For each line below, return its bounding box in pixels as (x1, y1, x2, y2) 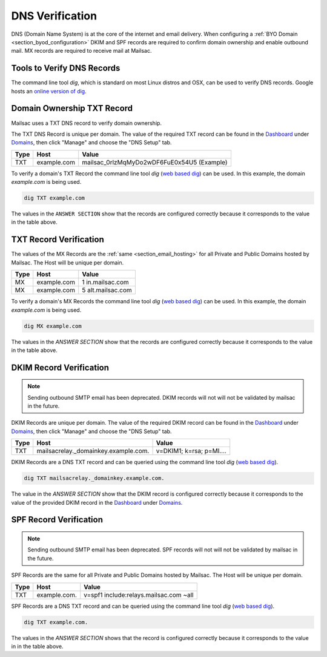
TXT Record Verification (11, 234, 104, 245)
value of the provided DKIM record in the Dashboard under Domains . (11, 499, 183, 506)
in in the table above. (11, 642, 64, 650)
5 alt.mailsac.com (82, 286, 133, 294)
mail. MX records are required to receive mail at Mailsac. (11, 47, 152, 55)
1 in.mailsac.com (82, 278, 130, 286)
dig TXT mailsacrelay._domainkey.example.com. (24, 475, 165, 482)
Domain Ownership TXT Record (11, 103, 133, 113)
